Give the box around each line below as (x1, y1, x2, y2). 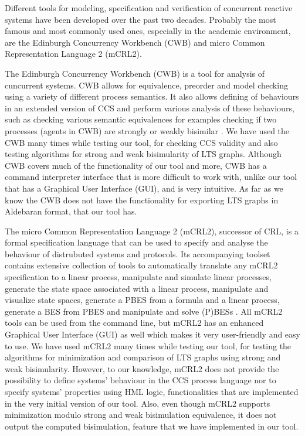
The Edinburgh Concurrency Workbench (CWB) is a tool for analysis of (5, 67, 265, 79)
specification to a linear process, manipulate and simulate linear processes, (5, 271, 272, 283)
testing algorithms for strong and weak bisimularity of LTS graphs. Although (5, 148, 282, 160)
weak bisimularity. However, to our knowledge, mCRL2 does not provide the (5, 362, 279, 374)
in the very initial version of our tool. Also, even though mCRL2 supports (5, 397, 270, 409)
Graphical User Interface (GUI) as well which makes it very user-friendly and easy (5, 328, 300, 340)
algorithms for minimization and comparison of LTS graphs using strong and (5, 351, 281, 363)
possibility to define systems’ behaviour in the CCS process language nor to (5, 374, 276, 386)
